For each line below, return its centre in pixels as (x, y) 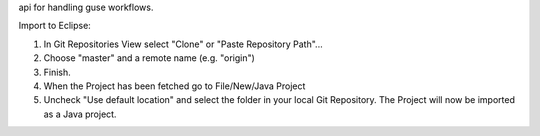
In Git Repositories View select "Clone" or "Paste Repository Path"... (183, 44)
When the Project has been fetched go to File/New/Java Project (174, 86)
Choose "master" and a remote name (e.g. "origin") (149, 58)
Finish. (57, 72)
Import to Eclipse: (55, 26)
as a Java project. (80, 114)
